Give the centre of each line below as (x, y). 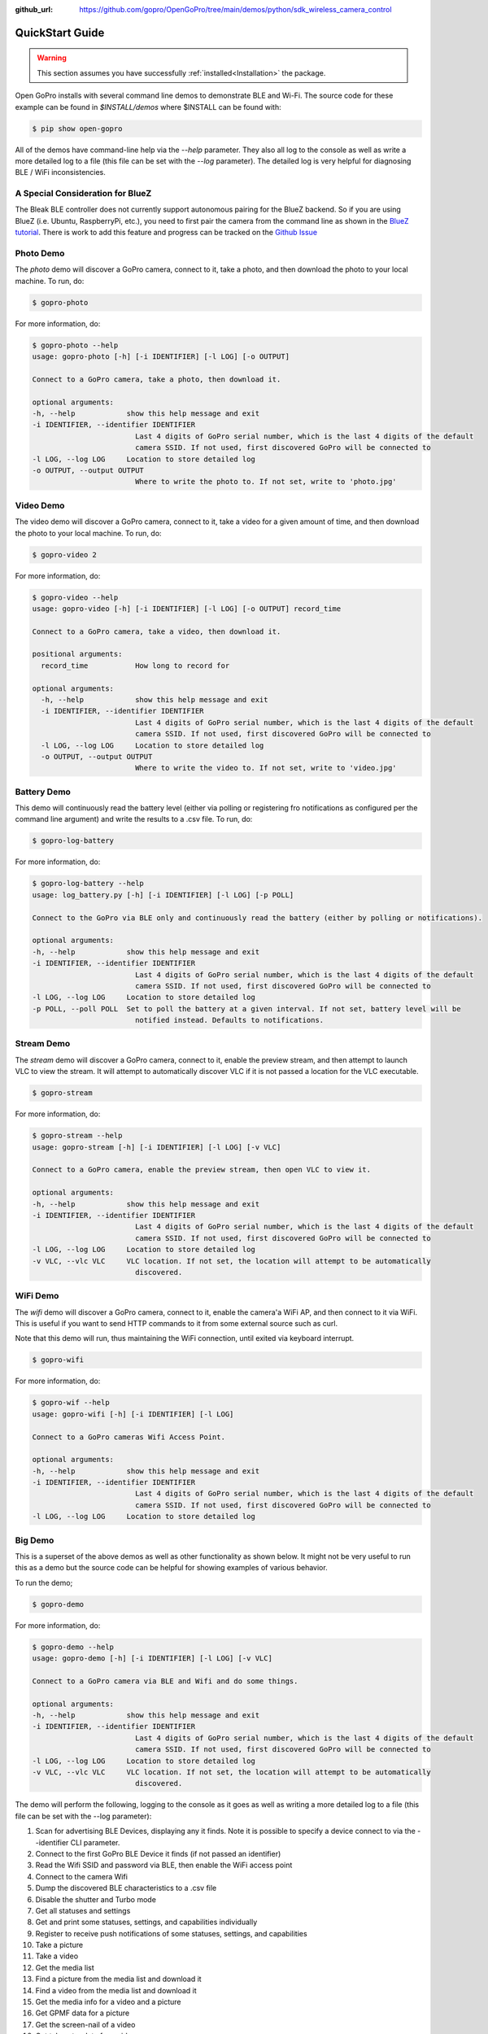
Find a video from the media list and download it (116, 1990)
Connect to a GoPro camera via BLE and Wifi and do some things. (165, 1681)
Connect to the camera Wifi (81, 1876)
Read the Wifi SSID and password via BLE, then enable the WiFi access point (164, 1865)
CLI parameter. (95, 1842)
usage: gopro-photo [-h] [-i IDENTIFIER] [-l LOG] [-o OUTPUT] (161, 357)
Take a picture (59, 1945)
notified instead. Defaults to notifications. (229, 1020)
